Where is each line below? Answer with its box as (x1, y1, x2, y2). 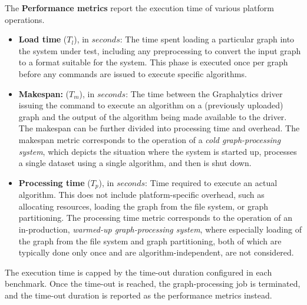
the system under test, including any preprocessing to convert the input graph (18, 44, 301, 57)
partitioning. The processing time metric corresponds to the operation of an (18, 211, 292, 224)
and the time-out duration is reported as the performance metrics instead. (5, 289, 272, 301)
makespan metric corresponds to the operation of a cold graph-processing (18, 133, 281, 145)
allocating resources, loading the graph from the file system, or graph (18, 200, 269, 212)
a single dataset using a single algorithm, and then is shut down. (18, 157, 252, 169)
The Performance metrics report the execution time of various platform (5, 2, 274, 14)
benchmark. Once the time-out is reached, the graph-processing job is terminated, (5, 277, 301, 290)
